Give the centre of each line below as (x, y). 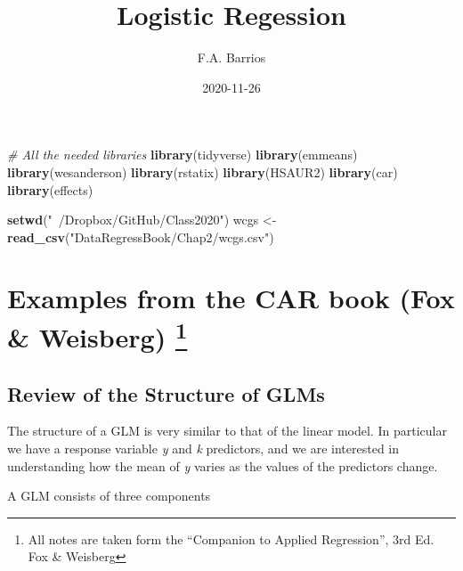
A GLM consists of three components (109, 496)
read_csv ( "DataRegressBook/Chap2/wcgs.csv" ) (141, 237)
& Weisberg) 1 (97, 334)
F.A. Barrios (231, 57)
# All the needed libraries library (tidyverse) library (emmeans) (183, 155)
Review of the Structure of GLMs (166, 393)
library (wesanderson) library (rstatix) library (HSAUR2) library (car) (203, 171)
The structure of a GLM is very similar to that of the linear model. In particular (227, 431)
